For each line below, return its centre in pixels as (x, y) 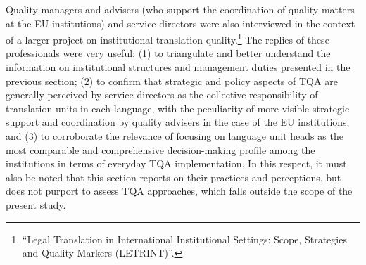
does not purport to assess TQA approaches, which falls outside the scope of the (179, 191)
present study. (36, 204)
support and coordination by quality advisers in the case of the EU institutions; (178, 122)
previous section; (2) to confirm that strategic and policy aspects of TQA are (172, 80)
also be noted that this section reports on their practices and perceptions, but (173, 177)
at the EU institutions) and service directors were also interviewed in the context (181, 23)
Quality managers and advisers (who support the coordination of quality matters (180, 9)
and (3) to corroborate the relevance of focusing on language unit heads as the (175, 136)
